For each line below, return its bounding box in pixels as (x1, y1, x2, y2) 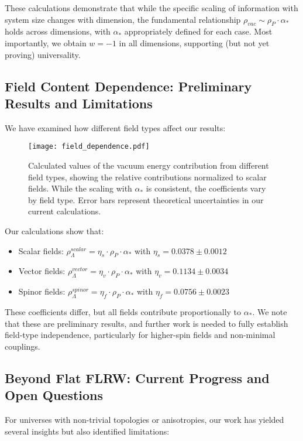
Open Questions (5, 386, 104, 404)
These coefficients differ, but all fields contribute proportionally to (5, 305, 242, 317)
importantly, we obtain (5, 36, 87, 49)
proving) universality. (5, 48, 81, 60)
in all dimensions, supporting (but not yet (119, 36, 270, 49)
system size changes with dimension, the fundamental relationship (5, 13, 241, 25)
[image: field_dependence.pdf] (28, 142, 150, 151)
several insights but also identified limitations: (5, 425, 170, 437)
